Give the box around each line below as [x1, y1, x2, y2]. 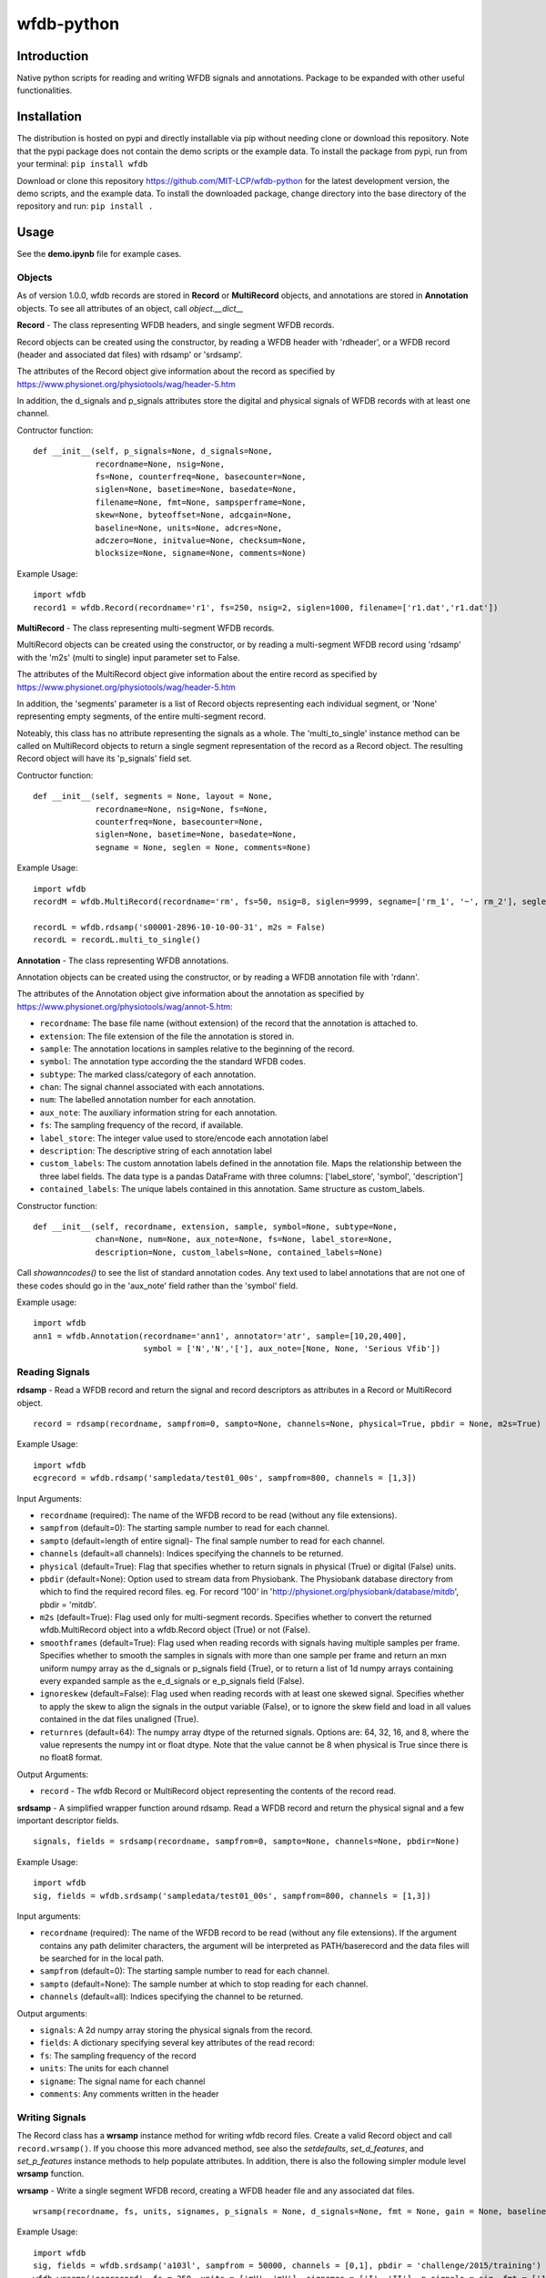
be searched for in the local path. [39, 1953, 164, 1964]
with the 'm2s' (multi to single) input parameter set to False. [16, 652, 240, 662]
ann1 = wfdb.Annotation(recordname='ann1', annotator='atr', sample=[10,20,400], [33, 1330, 408, 1341]
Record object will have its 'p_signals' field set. [16, 753, 192, 764]
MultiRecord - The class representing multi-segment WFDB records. [16, 622, 275, 633]
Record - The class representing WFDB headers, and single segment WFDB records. [16, 320, 335, 331]
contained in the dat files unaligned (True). [39, 1714, 199, 1725]
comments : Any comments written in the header [39, 2088, 219, 2099]
